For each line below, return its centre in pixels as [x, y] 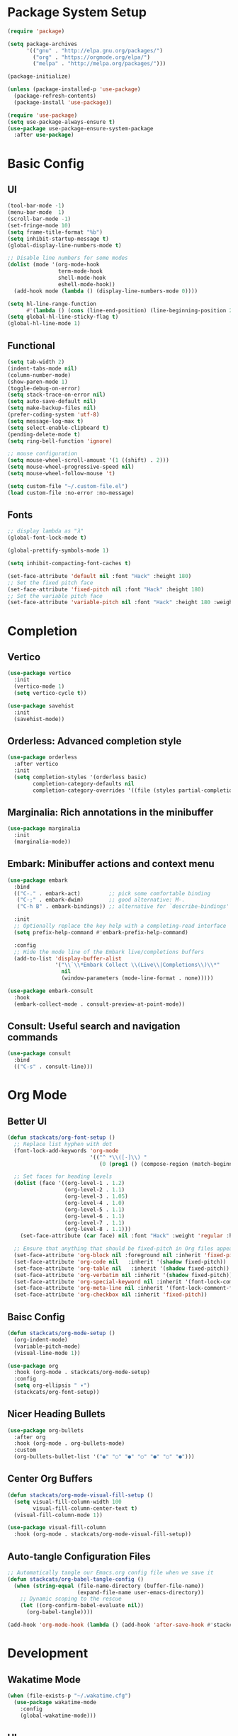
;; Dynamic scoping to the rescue [71, 1599]
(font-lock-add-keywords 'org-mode [66, 1151]
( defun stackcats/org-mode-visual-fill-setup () [80, 1495]
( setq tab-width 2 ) [36, 362]
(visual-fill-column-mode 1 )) [58, 1515]
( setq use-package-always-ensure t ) [61, 122]
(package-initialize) [39, 76]
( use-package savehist [41, 705]
